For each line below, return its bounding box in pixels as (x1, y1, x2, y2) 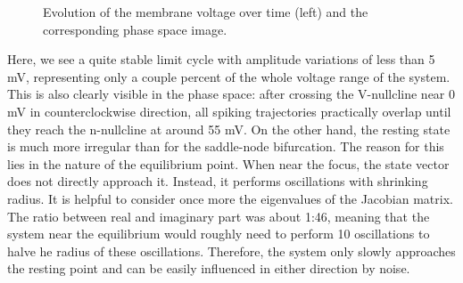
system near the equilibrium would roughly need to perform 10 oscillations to (7, 224, 430, 243)
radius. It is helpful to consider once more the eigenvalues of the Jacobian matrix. (7, 189, 453, 207)
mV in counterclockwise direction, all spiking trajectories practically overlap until (7, 101, 451, 120)
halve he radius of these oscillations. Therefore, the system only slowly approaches (7, 241, 456, 260)
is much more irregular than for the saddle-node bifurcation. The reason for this (7, 137, 444, 156)
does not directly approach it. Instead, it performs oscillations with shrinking (7, 172, 428, 190)
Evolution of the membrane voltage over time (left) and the (43, 3, 368, 20)
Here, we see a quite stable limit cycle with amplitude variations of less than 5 (7, 50, 435, 69)
